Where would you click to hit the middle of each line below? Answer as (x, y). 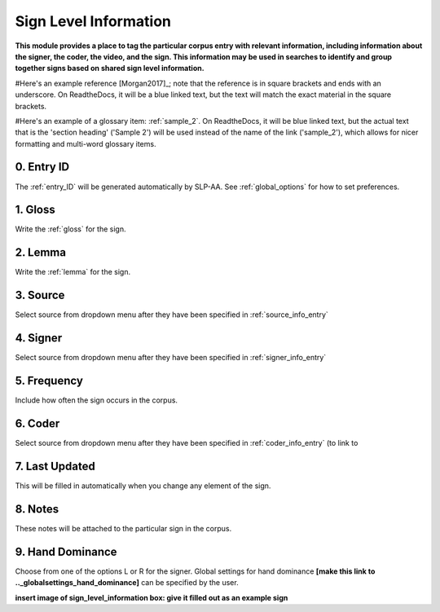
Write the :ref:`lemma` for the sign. (73, 272)
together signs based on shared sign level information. (110, 68)
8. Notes (37, 509)
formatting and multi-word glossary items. (86, 143)
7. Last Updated (55, 466)
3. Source (40, 295)
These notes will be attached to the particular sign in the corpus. (123, 528)
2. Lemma (41, 253)
